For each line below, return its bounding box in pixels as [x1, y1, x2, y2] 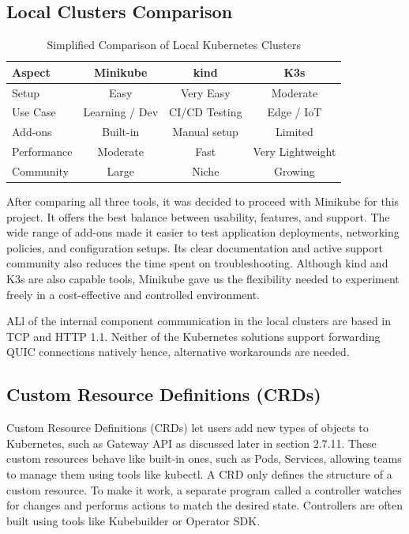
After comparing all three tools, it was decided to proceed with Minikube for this [6, 193, 400, 210]
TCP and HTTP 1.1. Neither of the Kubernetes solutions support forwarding [6, 328, 381, 344]
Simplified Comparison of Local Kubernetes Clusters [47, 36, 301, 53]
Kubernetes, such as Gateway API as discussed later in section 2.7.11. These [6, 434, 377, 451]
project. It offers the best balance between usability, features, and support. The [6, 208, 390, 225]
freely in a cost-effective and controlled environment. [6, 286, 261, 302]
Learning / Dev [83, 104, 159, 120]
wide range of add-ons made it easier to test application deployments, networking [6, 224, 400, 240]
